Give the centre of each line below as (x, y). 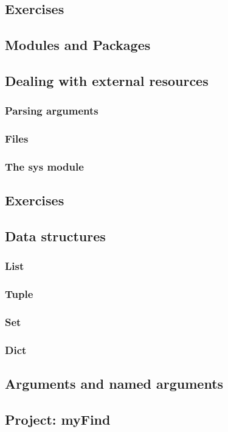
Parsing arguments (52, 111)
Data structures (55, 236)
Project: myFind (58, 419)
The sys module (44, 166)
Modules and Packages (78, 45)
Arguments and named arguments (114, 384)
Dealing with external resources (107, 80)
